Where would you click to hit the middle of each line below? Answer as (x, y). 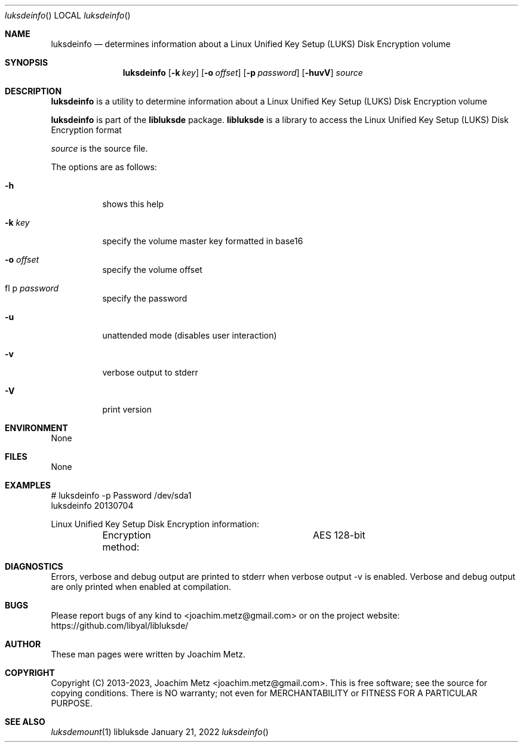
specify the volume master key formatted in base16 (203, 241)
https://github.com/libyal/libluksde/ (120, 625)
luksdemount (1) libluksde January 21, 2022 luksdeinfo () (160, 732)
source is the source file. (99, 148)
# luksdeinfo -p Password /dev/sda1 (121, 495)
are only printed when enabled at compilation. (141, 587)
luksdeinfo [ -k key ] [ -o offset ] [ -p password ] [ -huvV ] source (243, 73)
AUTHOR (23, 644)
